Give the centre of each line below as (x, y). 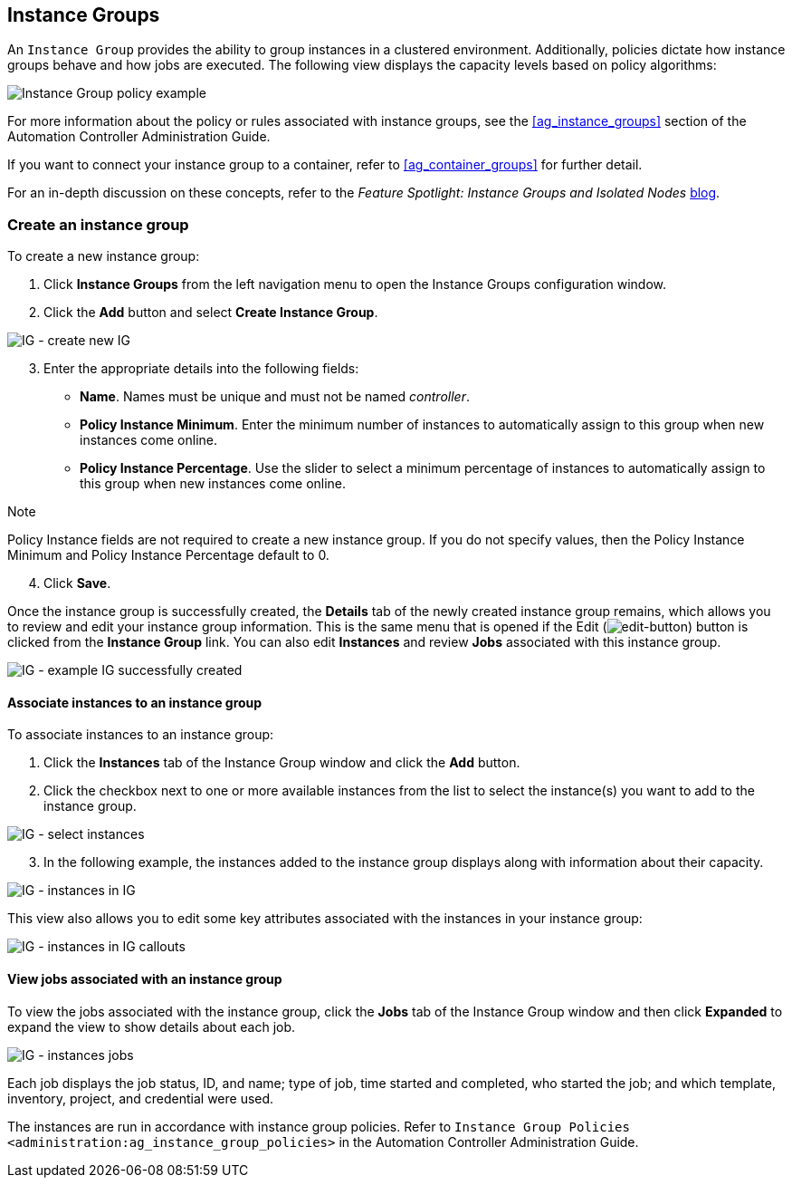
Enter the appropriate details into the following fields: (201, 369)
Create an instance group (98, 224)
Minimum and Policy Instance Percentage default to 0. (168, 555)
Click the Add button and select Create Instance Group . (211, 313)
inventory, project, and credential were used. (141, 1098)
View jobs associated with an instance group (145, 979)
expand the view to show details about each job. (152, 1026)
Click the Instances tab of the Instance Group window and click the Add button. (282, 763)
